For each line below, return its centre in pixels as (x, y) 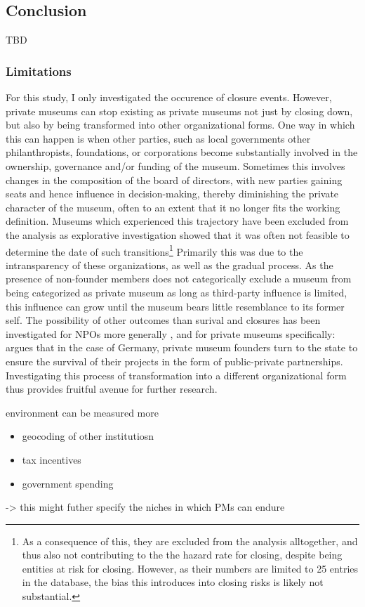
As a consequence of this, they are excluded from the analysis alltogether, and (190, 541)
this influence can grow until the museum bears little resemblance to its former (175, 306)
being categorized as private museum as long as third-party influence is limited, (177, 292)
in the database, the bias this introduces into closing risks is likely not (173, 582)
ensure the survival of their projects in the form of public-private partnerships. (174, 361)
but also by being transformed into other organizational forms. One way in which (180, 125)
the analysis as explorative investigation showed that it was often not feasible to (178, 234)
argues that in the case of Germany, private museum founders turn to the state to (182, 347)
